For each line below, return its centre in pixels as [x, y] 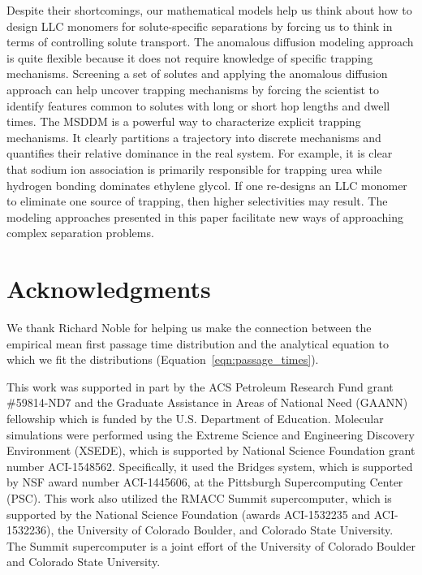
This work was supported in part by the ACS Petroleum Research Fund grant [200, 386]
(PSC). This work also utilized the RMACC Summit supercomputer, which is [199, 497]
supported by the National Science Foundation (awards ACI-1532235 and [189, 514]
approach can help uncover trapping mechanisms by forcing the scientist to [193, 89]
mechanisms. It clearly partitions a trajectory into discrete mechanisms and [194, 137]
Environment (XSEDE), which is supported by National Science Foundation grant [211, 450]
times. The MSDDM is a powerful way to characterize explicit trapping [184, 121]
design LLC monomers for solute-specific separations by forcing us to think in [200, 26]
